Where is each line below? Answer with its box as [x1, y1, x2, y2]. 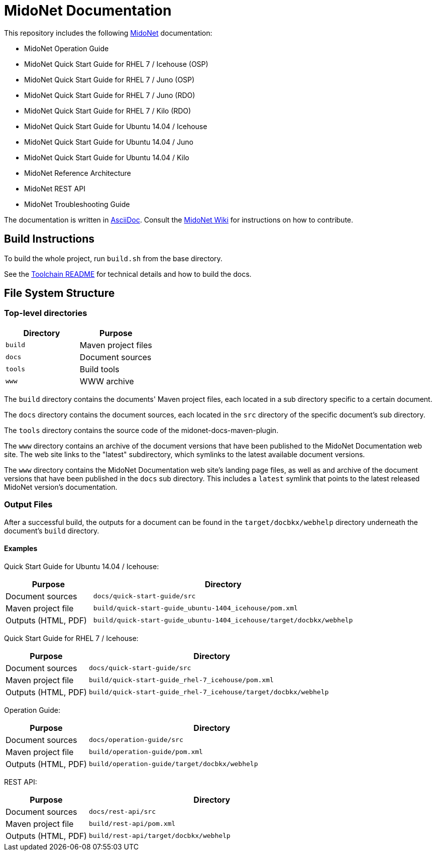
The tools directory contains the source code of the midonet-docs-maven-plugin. [4, 425, 279, 435]
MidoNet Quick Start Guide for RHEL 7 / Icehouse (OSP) [24, 59, 208, 68]
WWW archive [79, 376, 134, 386]
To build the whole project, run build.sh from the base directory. [4, 254, 223, 263]
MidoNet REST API [24, 184, 85, 193]
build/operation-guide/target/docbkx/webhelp [88, 760, 258, 768]
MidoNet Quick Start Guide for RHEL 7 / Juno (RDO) [24, 90, 195, 99]
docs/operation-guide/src [88, 736, 183, 744]
